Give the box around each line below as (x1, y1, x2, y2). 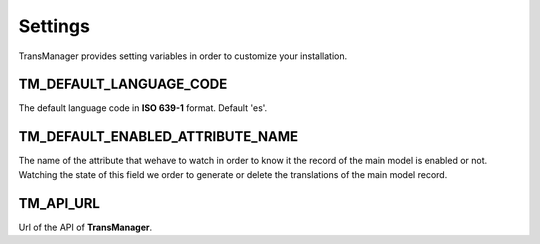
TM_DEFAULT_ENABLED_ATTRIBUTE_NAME (18, 128, 299, 145)
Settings (18, 15, 90, 37)
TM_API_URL (18, 195, 100, 212)
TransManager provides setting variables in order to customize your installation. (18, 50, 348, 62)
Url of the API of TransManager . (18, 221, 153, 233)
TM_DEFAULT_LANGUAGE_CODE (18, 76, 228, 93)
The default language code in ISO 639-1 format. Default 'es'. (18, 102, 268, 114)
